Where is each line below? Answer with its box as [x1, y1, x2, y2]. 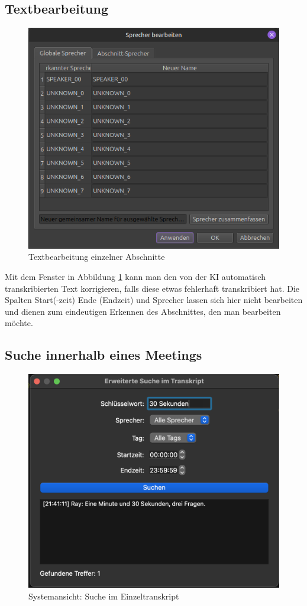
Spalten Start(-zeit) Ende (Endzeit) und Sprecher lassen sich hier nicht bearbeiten [5, 294, 303, 306]
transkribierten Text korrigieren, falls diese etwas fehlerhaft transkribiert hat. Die [5, 282, 300, 294]
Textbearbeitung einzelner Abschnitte [28, 250, 165, 263]
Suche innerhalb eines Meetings [5, 346, 202, 364]
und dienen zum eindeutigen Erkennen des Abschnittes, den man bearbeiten [5, 305, 281, 317]
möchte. [5, 317, 33, 329]
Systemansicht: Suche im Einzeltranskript [28, 589, 179, 602]
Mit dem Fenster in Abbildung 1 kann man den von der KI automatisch [5, 271, 266, 283]
